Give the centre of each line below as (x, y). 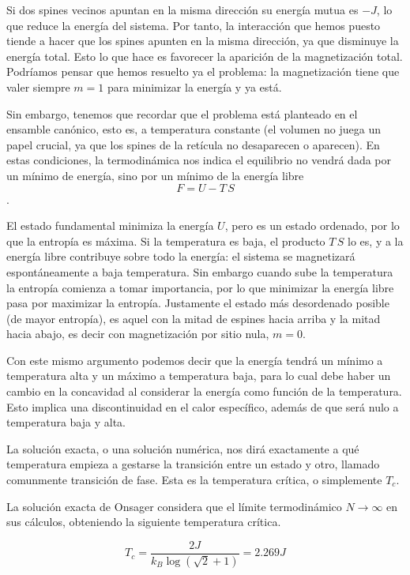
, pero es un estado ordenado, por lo (312, 225)
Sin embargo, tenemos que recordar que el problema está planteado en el (182, 113)
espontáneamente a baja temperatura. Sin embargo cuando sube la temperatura (200, 271)
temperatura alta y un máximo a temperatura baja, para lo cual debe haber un (199, 376)
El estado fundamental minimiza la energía (110, 225)
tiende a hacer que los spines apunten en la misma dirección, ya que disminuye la (203, 41)
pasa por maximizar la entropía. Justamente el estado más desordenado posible (198, 303)
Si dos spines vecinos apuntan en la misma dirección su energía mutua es (182, 9)
